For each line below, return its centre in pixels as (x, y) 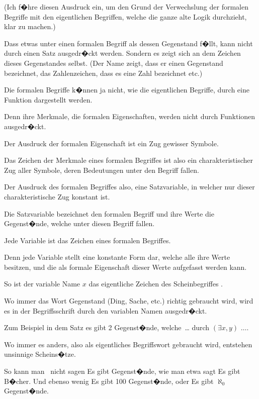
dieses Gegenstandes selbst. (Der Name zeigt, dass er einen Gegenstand (114, 63)
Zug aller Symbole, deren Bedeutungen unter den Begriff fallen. (102, 170)
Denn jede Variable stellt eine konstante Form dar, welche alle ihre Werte (117, 257)
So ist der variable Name (42, 284)
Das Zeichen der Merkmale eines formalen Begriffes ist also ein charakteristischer (129, 160)
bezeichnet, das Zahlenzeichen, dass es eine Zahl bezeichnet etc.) (103, 73)
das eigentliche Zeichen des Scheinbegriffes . (156, 284)
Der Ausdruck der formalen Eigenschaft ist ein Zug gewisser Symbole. (111, 143)
